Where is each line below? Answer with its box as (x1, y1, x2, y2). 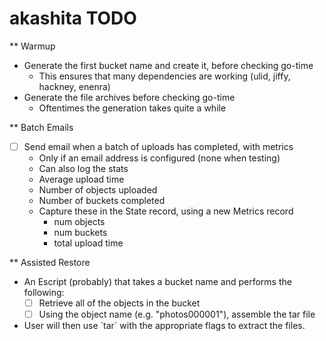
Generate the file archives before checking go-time (23, 91, 236, 103)
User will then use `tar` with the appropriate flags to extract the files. (23, 320, 306, 332)
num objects (53, 216, 106, 227)
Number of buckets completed (38, 195, 166, 206)
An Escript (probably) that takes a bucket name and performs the (23, 276, 292, 287)
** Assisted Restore (9, 257, 91, 268)
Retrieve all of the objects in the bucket (38, 297, 201, 309)
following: (23, 287, 65, 298)
